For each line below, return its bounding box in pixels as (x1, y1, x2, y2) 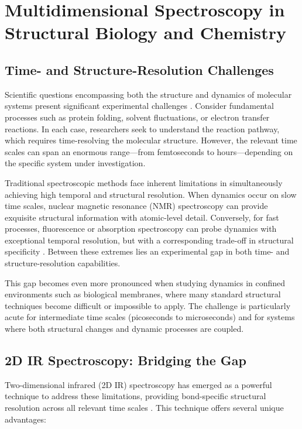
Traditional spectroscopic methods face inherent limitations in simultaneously (5, 176, 283, 188)
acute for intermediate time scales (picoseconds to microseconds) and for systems (5, 311, 295, 323)
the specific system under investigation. (5, 157, 146, 169)
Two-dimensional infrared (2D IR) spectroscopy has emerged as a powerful (5, 378, 272, 390)
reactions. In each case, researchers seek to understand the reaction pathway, (5, 122, 280, 135)
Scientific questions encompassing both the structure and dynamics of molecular (5, 88, 292, 100)
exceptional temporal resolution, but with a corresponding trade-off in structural (5, 234, 294, 246)
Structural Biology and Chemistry (5, 20, 286, 44)
